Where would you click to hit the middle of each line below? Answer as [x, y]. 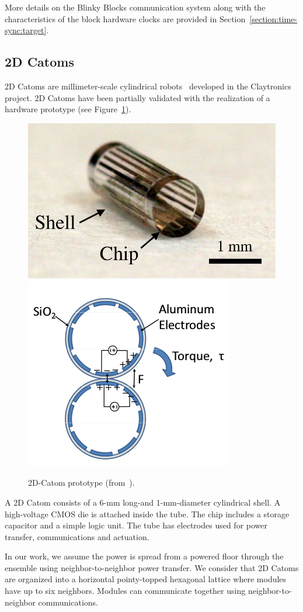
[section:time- [274, 18]
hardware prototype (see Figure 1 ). [68, 109]
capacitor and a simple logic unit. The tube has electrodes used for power [136, 525]
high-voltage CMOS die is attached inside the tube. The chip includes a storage [147, 514]
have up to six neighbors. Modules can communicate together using [125, 591]
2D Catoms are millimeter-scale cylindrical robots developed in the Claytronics [148, 86]
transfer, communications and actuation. [77, 536]
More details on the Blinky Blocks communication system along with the [135, 7]
